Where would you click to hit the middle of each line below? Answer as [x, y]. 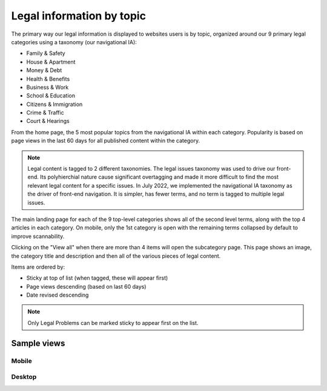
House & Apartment [51, 62]
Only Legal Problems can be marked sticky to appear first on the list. [113, 323]
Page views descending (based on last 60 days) [86, 286]
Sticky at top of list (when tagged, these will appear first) [97, 278]
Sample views [38, 343]
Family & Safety [46, 53]
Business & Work [48, 87]
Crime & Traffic [45, 113]
